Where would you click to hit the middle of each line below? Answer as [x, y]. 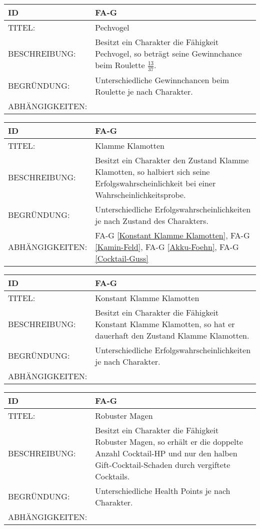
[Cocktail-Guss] [122, 258]
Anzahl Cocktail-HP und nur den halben [166, 453]
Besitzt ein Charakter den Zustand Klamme [172, 160]
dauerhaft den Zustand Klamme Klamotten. [172, 335]
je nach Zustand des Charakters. [152, 220]
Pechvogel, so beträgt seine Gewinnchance [168, 53]
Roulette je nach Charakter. [144, 91]
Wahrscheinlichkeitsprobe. [140, 194]
